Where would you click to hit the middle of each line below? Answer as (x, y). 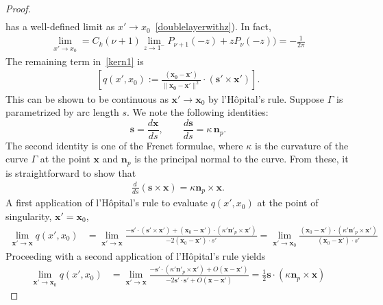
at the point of (288, 203)
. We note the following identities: (198, 112)
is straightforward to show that (71, 172)
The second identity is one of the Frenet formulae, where (124, 145)
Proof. (18, 8)
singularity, (29, 216)
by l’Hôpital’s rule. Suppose (267, 98)
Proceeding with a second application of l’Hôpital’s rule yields (136, 255)
